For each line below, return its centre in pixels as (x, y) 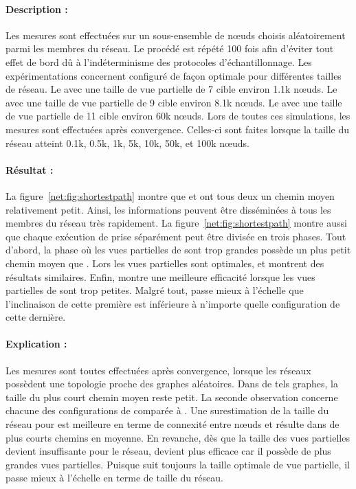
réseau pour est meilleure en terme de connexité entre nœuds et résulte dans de (173, 424)
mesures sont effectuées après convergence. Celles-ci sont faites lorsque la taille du (178, 129)
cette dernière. (36, 317)
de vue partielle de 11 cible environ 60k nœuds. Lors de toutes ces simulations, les (178, 116)
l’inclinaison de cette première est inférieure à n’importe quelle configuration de (173, 303)
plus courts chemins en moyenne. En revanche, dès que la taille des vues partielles (178, 437)
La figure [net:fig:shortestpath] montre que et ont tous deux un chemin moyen (170, 195)
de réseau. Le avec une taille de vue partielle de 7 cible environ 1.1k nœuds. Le (171, 89)
